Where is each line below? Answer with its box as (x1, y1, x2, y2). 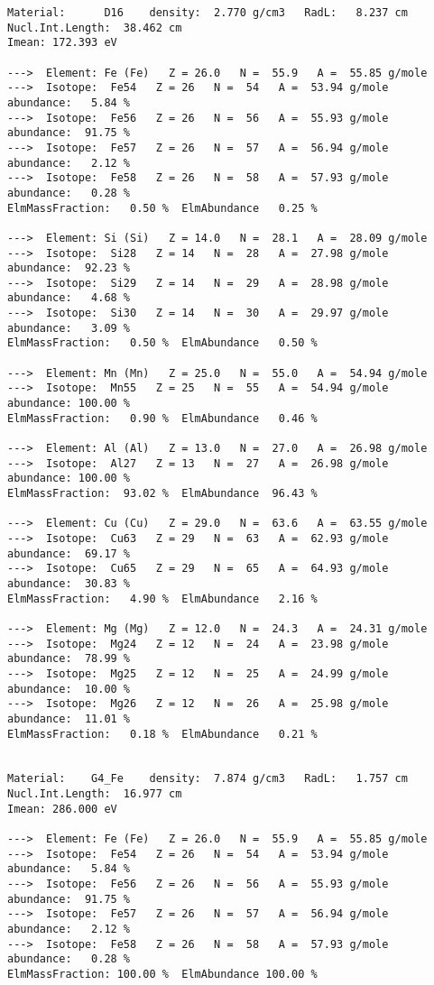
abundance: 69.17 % (7, 547, 131, 560)
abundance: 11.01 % (7, 712, 131, 725)
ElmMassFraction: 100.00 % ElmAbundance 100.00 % (7, 968, 318, 980)
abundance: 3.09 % (7, 321, 131, 335)
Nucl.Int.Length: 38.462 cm (7, 21, 182, 34)
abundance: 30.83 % (7, 576, 131, 590)
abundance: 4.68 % (7, 291, 131, 305)
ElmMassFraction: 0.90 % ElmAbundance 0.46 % (7, 411, 318, 425)
